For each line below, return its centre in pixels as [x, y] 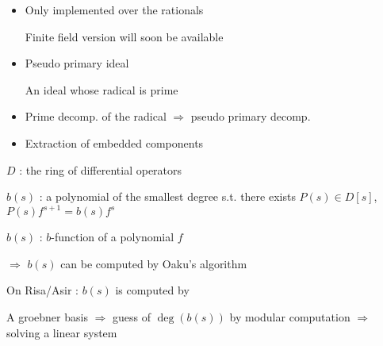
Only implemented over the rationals [114, 10]
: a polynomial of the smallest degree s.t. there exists [167, 196]
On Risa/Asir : [42, 290]
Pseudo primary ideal [77, 63]
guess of [131, 317]
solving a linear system [62, 332]
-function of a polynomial [113, 237]
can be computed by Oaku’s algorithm [154, 263]
